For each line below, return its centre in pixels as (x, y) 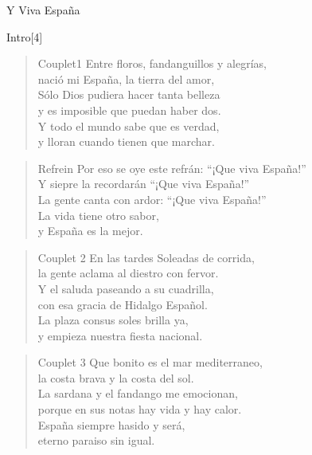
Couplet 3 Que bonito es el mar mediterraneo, (150, 362)
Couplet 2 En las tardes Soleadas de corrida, (146, 257)
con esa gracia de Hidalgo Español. (123, 304)
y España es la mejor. (90, 231)
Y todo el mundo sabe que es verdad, (129, 126)
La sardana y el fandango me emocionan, (138, 393)
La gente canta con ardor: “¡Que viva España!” (152, 199)
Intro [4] (25, 36)
